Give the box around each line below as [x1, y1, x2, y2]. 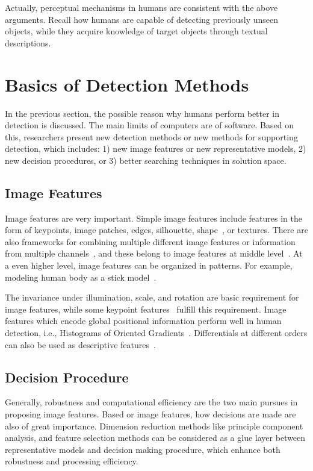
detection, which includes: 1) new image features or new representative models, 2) [5, 142, 306, 155]
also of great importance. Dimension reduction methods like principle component [5, 419, 303, 432]
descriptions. [5, 36, 51, 49]
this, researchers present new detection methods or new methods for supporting [5, 130, 298, 143]
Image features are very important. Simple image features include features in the [5, 211, 302, 224]
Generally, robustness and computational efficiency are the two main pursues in [5, 396, 298, 408]
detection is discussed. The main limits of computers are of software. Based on [5, 119, 294, 131]
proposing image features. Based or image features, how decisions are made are [5, 408, 296, 420]
